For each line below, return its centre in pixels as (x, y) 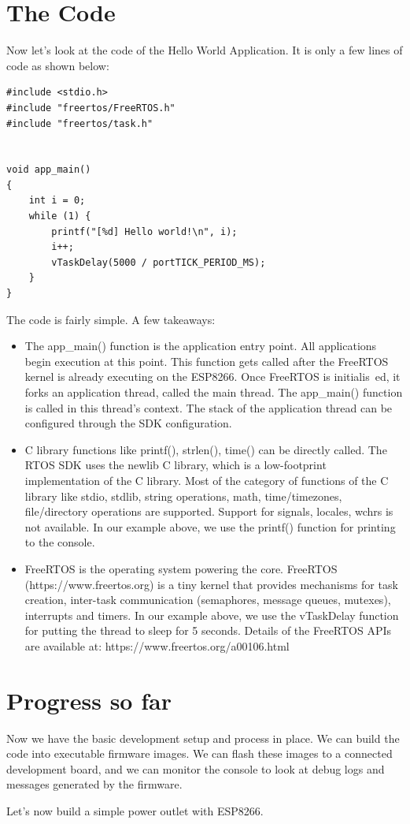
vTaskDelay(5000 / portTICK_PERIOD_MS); (159, 262)
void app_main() (49, 170)
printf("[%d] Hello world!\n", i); (144, 231)
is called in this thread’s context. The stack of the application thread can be (209, 407)
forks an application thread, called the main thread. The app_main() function (214, 392)
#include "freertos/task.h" (80, 123)
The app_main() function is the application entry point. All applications (201, 346)
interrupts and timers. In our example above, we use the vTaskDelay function (212, 615)
